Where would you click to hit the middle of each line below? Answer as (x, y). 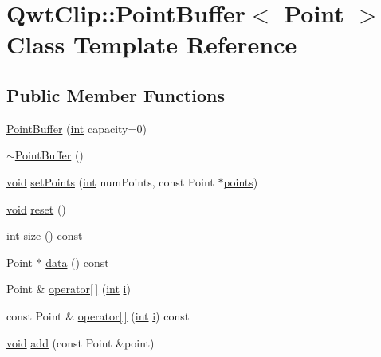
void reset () (36, 208)
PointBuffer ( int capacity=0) (77, 128)
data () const (77, 262)
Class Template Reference (152, 44)
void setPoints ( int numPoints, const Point (110, 181)
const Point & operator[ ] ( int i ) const (98, 315)
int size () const (45, 235)
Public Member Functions (116, 94)
